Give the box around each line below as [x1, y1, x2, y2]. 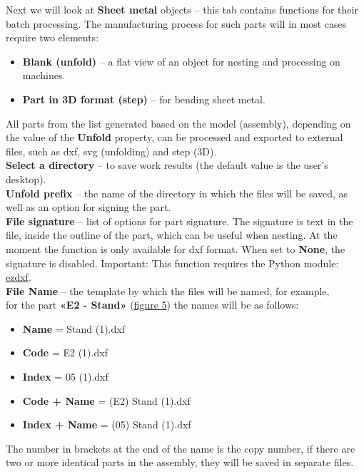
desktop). [6, 171, 46, 186]
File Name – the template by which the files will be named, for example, [6, 283, 330, 298]
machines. [22, 68, 66, 83]
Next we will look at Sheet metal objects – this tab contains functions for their [6, 2, 358, 16]
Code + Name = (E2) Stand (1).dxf [22, 393, 191, 408]
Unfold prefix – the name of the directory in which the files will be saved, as [6, 185, 348, 200]
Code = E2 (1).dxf [22, 345, 108, 360]
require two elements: [6, 30, 99, 45]
